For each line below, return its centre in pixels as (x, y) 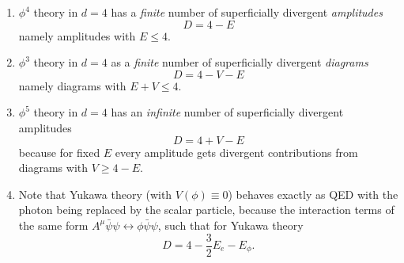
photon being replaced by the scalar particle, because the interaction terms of (206, 210)
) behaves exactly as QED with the (313, 194)
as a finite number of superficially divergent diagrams (240, 62)
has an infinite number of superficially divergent (227, 112)
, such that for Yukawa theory (230, 225)
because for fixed (59, 152)
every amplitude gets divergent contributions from (236, 152)
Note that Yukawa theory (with (95, 194)
